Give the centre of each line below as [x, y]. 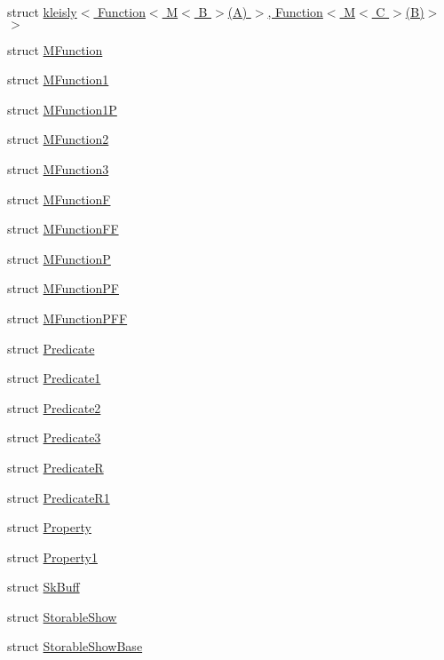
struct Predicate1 [54, 378]
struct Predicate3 [54, 437]
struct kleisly [42, 12]
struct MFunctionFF [63, 229]
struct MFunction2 [58, 139]
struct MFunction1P [62, 109]
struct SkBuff [44, 587]
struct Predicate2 [54, 407]
